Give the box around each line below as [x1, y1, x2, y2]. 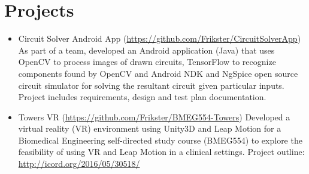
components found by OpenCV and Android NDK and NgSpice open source [18, 67, 298, 79]
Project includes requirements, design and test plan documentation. [18, 91, 266, 103]
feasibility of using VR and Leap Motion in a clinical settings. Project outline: [18, 145, 305, 158]
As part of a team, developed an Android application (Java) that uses [18, 44, 275, 56]
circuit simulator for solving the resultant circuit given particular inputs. [18, 79, 284, 91]
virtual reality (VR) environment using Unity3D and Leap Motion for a [18, 122, 281, 135]
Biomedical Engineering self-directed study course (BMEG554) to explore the [18, 133, 302, 146]
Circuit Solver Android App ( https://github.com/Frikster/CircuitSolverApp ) [18, 32, 301, 45]
